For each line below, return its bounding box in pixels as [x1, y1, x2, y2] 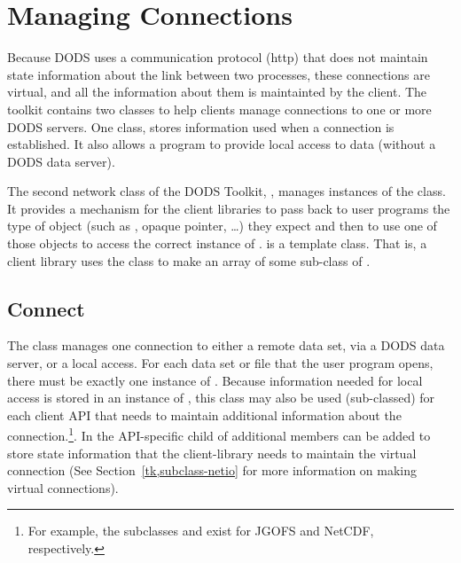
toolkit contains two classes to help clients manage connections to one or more [7, 99, 432, 118]
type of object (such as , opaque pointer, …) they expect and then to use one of [7, 216, 437, 235]
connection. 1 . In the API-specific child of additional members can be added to [7, 424, 431, 445]
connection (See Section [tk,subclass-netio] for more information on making [7, 461, 418, 480]
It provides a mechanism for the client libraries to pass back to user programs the [7, 199, 450, 217]
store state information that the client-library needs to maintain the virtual [7, 443, 417, 462]
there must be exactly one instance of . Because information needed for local [7, 371, 423, 389]
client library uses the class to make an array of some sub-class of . [7, 251, 371, 270]
